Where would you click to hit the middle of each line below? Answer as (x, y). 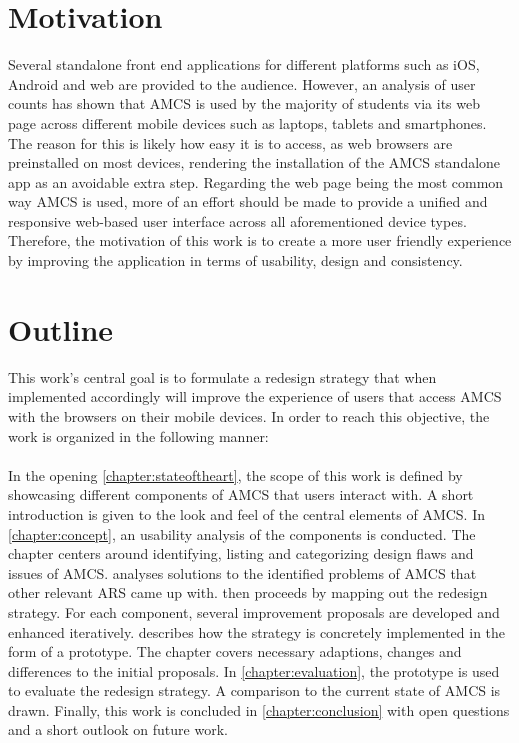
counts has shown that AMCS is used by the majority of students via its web (244, 103)
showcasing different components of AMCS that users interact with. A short (241, 494)
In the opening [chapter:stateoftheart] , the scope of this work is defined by (235, 474)
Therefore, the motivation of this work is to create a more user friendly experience (260, 240)
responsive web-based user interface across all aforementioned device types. (237, 220)
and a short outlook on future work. (118, 729)
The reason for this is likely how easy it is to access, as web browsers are (230, 142)
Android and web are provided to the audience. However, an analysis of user (242, 83)
